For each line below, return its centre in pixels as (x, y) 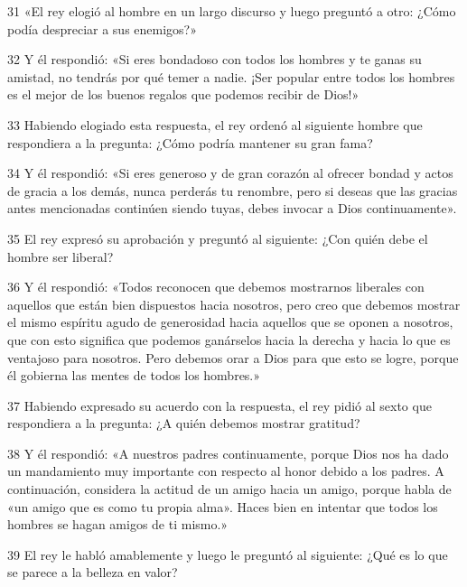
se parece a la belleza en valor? (93, 572)
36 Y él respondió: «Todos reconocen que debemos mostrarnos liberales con (216, 287)
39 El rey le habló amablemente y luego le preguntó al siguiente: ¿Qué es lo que (228, 554)
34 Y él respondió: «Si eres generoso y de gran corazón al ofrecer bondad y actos (230, 173)
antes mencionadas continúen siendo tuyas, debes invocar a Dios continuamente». (232, 208)
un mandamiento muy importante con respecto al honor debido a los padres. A (226, 471)
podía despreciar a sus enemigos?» (102, 28)
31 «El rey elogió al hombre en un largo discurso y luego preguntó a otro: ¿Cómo (232, 11)
